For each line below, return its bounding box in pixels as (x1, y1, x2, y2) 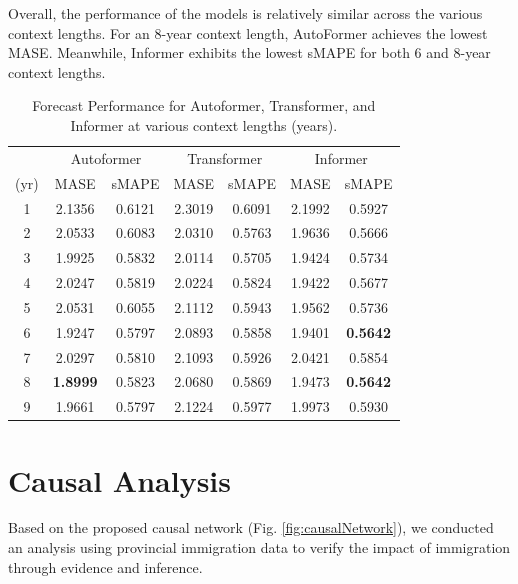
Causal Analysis (8, 459, 231, 500)
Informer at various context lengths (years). (70, 114, 338, 135)
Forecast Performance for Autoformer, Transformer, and (32, 95, 376, 116)
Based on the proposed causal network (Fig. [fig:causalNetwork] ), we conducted (8, 517, 494, 538)
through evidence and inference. (8, 556, 203, 577)
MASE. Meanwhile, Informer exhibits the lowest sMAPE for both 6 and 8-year (8, 42, 491, 63)
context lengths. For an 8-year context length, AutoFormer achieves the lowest (8, 22, 488, 43)
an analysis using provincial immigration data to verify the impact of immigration (8, 537, 511, 558)
